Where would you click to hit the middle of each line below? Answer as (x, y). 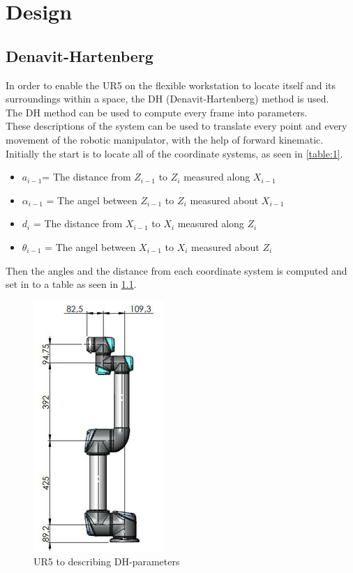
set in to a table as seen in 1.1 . (71, 284)
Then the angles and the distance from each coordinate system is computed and (176, 270)
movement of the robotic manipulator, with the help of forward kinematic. (165, 139)
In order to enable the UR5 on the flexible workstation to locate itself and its (171, 85)
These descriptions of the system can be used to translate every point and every (176, 126)
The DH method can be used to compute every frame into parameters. (157, 112)
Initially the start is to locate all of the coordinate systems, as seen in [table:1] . (174, 153)
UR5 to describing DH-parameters (107, 561)
